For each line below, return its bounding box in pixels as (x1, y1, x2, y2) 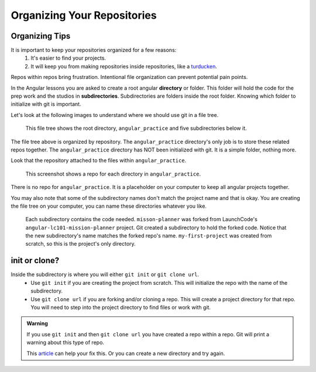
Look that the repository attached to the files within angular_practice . (11, 157, 187, 164)
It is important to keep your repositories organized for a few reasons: (11, 47, 177, 54)
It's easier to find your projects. (30, 54, 107, 61)
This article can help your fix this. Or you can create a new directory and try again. (26, 350, 225, 357)
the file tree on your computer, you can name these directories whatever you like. (11, 202, 207, 209)
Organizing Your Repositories (11, 9, 157, 22)
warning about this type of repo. (26, 339, 105, 346)
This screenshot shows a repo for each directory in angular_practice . (25, 170, 201, 177)
